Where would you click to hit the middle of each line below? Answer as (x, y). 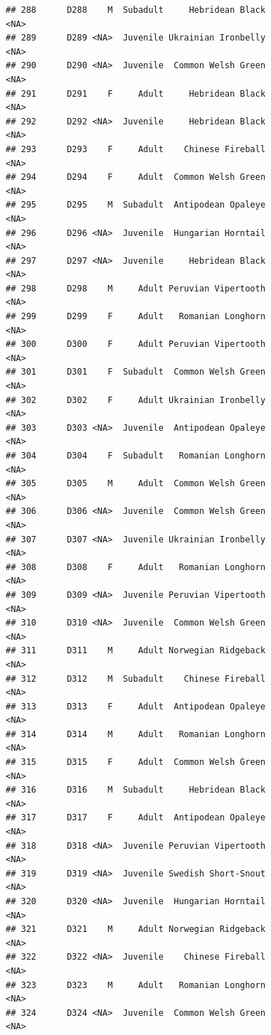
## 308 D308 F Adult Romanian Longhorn (136, 567)
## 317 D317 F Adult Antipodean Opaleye (136, 818)
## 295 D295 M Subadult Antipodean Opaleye (136, 205)
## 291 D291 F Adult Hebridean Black (136, 93)
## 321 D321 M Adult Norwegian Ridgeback (136, 929)
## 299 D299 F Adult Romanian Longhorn (136, 317)
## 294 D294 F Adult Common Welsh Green (136, 177)
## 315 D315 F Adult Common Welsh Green (136, 762)
